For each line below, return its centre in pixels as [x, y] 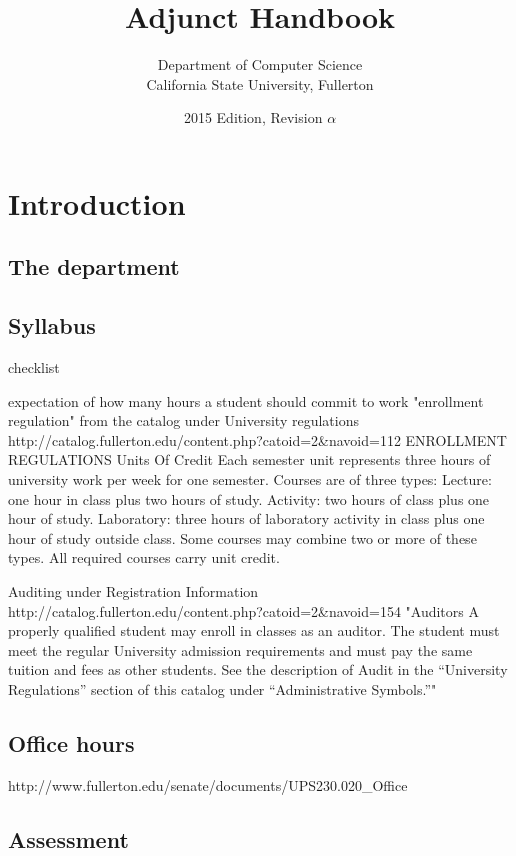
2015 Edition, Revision [253, 117]
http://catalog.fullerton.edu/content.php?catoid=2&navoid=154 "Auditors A [243, 610]
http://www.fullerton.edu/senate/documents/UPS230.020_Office [208, 784]
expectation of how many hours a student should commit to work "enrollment [246, 400]
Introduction [97, 202]
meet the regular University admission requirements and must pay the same [240, 649]
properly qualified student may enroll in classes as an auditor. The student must [254, 630]
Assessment [68, 838]
